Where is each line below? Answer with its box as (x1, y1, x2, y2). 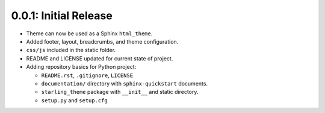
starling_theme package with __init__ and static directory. (41, 88, 199, 96)
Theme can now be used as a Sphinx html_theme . (26, 30, 153, 37)
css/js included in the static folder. (26, 47, 116, 54)
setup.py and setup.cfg (41, 96, 108, 104)
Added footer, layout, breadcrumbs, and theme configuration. (26, 38, 179, 45)
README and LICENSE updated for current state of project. (26, 54, 173, 62)
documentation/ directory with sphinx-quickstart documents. (41, 80, 208, 87)
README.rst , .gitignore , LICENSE (41, 72, 134, 79)
